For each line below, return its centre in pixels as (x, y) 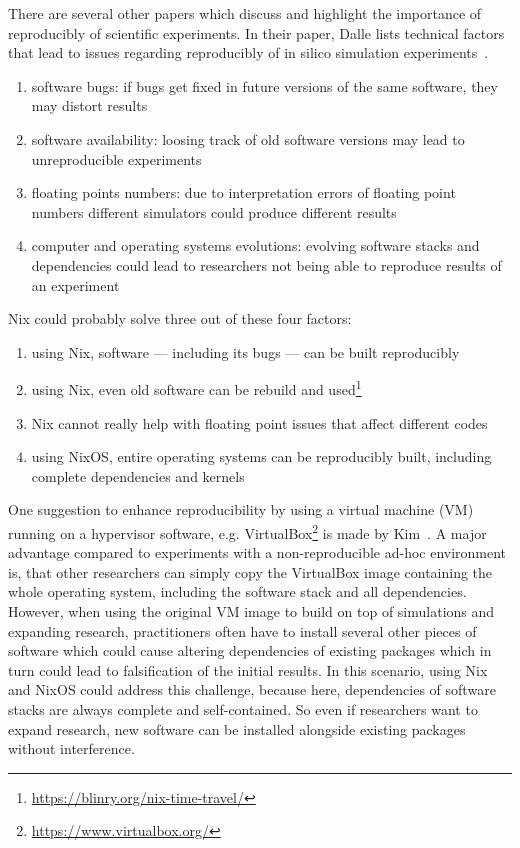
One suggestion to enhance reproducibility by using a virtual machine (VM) (241, 509)
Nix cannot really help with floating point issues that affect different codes (259, 422)
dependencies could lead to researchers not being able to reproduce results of (266, 264)
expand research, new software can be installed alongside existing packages (237, 728)
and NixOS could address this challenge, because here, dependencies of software (252, 689)
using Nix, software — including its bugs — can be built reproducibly (245, 351)
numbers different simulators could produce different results (214, 211)
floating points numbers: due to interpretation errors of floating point (243, 192)
